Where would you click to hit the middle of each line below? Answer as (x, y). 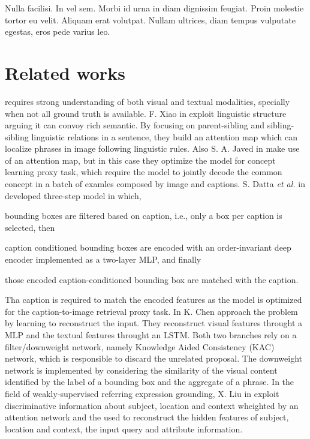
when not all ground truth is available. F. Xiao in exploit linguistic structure (146, 113)
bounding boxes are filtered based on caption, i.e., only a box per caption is (144, 216)
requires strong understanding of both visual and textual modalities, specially (148, 101)
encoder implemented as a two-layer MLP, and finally (103, 259)
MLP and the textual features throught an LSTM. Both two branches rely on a (151, 335)
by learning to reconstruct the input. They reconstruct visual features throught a (154, 323)
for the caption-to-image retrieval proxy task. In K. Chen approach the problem (151, 311)
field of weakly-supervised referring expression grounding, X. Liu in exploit (142, 393)
